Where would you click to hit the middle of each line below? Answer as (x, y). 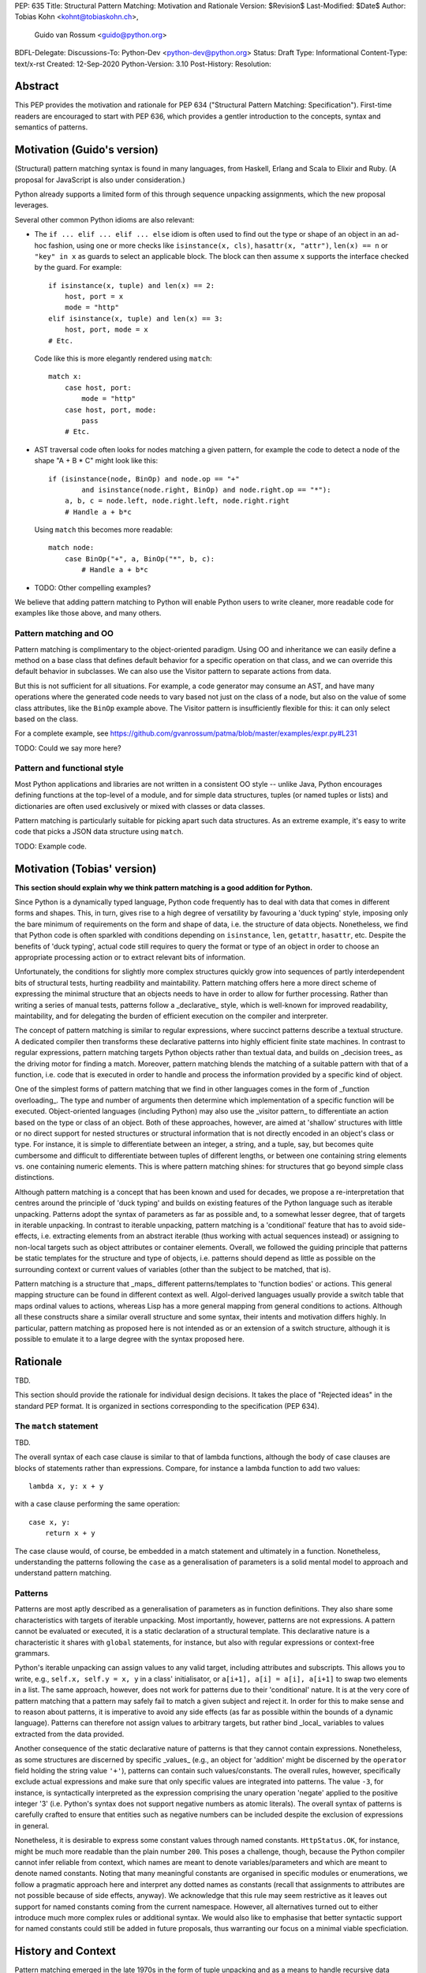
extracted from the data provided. (69, 1734)
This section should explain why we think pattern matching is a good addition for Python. (164, 887)
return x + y (70, 1533)
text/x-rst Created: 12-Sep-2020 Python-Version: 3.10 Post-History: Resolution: (143, 64)
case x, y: (50, 1522)
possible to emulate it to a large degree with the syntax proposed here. (129, 1338)
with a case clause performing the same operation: (97, 1504)
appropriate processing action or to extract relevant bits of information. (130, 957)
